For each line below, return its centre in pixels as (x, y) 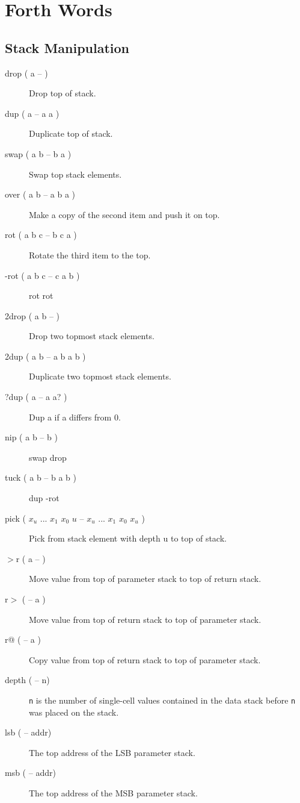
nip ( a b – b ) (31, 437)
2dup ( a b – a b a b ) (45, 356)
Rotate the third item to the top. (90, 255)
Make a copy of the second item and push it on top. (124, 214)
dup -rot (44, 498)
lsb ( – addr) (28, 732)
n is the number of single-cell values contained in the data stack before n (162, 700)
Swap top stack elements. (75, 174)
